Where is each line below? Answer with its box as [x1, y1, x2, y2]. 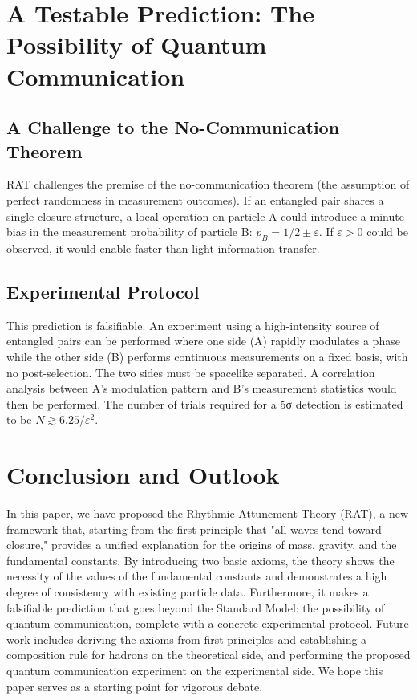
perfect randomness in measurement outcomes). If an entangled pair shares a [6, 191, 384, 208]
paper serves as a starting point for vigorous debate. [6, 678, 263, 694]
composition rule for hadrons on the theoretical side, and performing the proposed [6, 646, 411, 663]
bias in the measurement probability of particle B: [6, 223, 253, 240]
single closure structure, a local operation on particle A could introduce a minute [6, 207, 404, 224]
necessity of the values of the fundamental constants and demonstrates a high [6, 568, 387, 584]
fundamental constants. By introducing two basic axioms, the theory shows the [6, 551, 395, 568]
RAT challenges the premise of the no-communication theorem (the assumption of [6, 176, 410, 193]
